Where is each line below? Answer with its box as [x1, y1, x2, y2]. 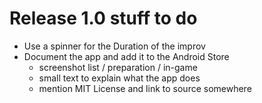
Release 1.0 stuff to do [9, 7, 198, 30]
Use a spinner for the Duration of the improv [23, 40, 206, 52]
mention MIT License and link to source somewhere [38, 82, 252, 94]
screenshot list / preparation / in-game [38, 61, 198, 73]
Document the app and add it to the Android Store [23, 50, 230, 62]
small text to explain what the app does [38, 72, 201, 84]
